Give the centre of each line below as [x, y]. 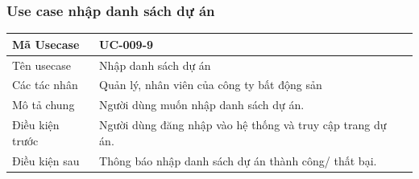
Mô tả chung [44, 105]
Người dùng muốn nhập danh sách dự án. [202, 105]
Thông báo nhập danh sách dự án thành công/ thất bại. [238, 160]
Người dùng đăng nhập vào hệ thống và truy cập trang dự [243, 125]
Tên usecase [41, 65]
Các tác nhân [45, 85]
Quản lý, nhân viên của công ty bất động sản [211, 85]
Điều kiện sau [46, 160]
